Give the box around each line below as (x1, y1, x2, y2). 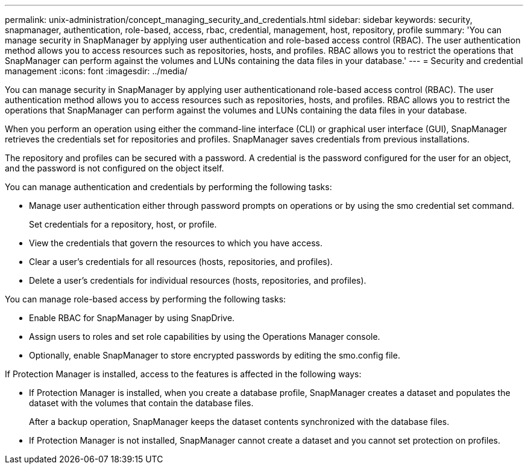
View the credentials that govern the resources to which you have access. (29, 238, 322, 248)
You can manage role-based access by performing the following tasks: (5, 294, 286, 304)
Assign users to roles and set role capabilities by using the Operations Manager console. (29, 331, 380, 342)
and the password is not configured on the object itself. (5, 163, 224, 173)
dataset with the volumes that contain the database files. (29, 398, 254, 408)
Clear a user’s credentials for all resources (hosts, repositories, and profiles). (29, 257, 333, 267)
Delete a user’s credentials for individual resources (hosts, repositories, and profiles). (29, 275, 366, 286)
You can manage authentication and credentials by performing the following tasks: (5, 182, 332, 192)
